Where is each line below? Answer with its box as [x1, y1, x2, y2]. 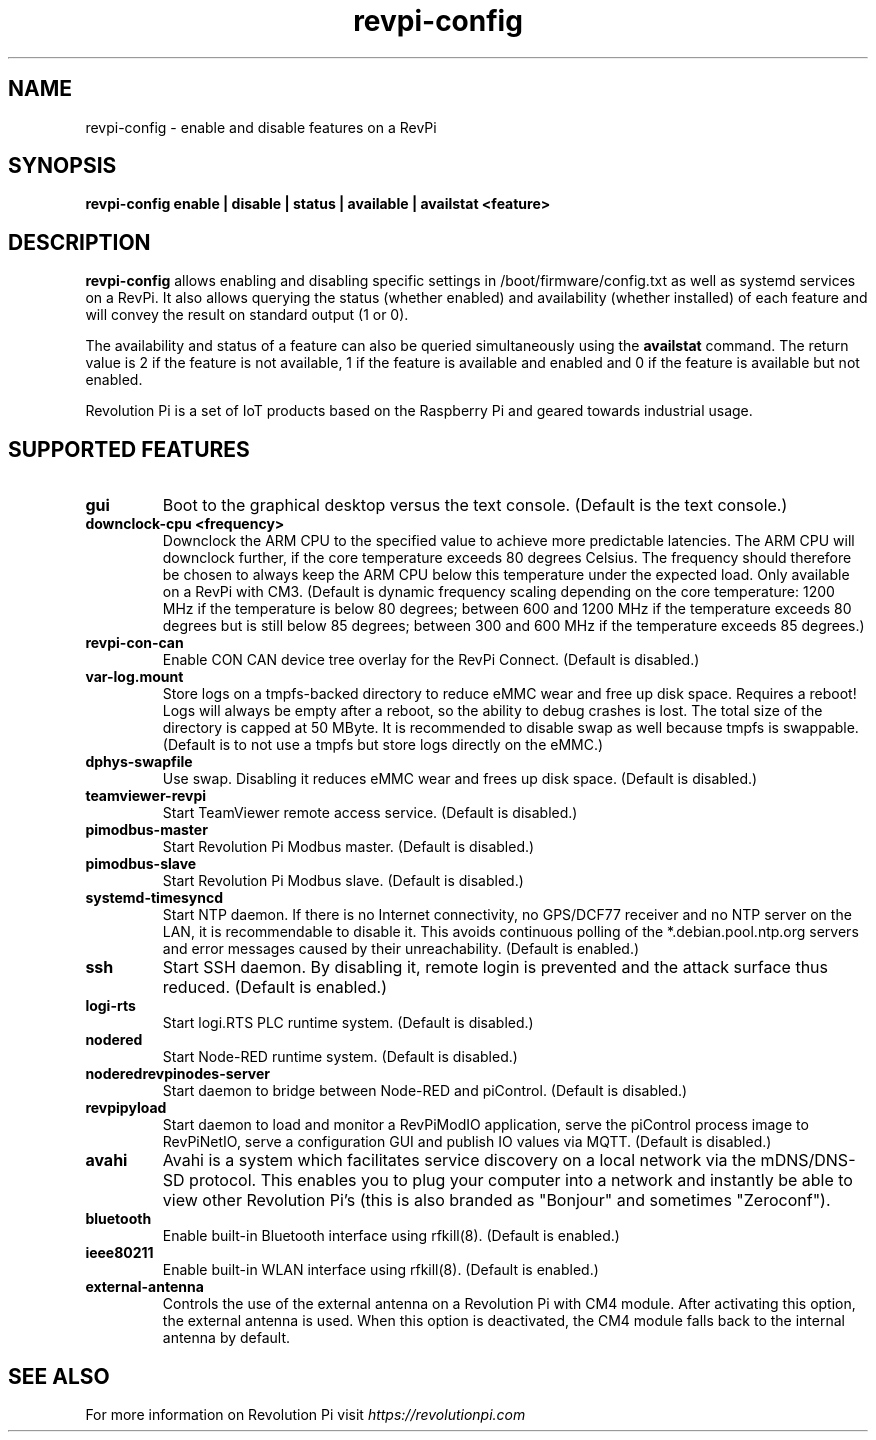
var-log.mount [85, 668, 184, 686]
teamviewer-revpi [85, 787, 207, 805]
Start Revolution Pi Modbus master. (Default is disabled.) [162, 838, 535, 856]
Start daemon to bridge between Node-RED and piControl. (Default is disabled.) [162, 1082, 688, 1100]
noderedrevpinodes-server [85, 1065, 270, 1083]
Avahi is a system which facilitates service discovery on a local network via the [162, 1150, 757, 1171]
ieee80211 [85, 1244, 154, 1262]
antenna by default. [162, 1329, 291, 1347]
